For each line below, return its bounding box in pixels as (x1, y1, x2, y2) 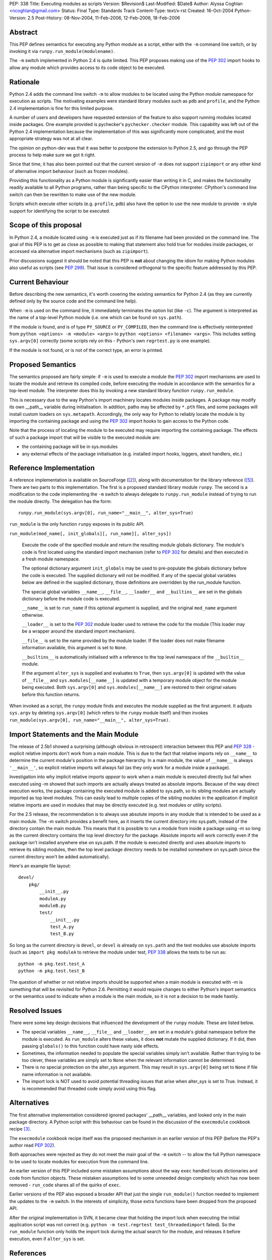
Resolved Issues (9, 1006, 62, 1015)
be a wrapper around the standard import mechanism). (22, 628, 136, 635)
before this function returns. (22, 691, 81, 698)
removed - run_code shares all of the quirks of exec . (9, 1182, 121, 1188)
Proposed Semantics (9, 360, 77, 369)
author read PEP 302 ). (9, 1142, 55, 1149)
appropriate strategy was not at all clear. (9, 136, 93, 142)
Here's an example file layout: (9, 862, 71, 869)
